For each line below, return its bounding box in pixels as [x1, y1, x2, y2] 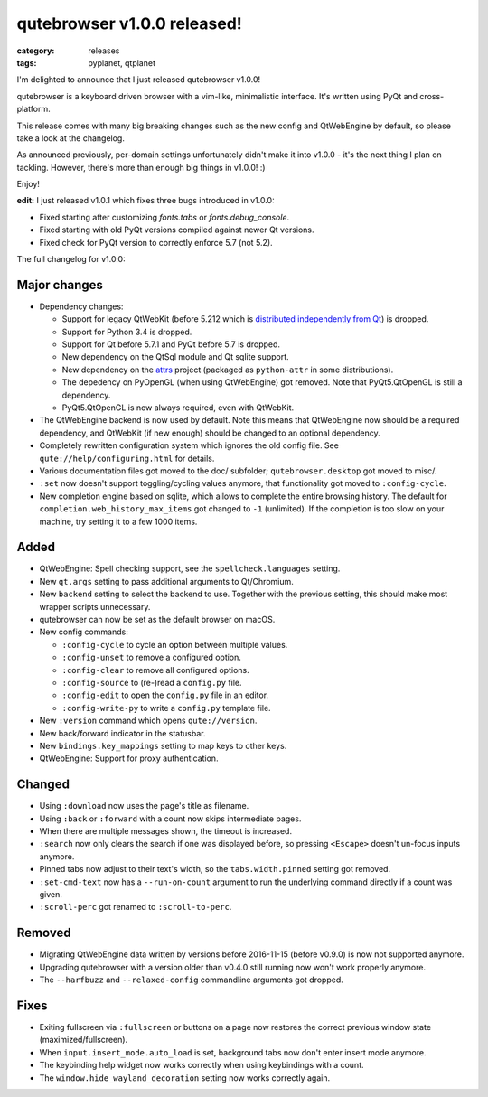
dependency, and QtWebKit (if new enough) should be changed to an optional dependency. [39, 427, 381, 438]
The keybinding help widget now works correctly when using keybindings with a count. [39, 1060, 364, 1071]
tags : [16, 57, 37, 68]
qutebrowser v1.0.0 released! [16, 14, 243, 33]
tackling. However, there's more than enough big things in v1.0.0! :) [16, 162, 266, 173]
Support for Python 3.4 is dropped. [61, 326, 192, 337]
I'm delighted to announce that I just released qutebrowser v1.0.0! [16, 74, 261, 85]
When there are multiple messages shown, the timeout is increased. [39, 826, 293, 837]
